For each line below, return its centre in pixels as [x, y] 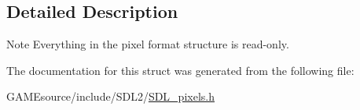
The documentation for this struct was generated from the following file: [180, 70]
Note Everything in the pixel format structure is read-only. [148, 44]
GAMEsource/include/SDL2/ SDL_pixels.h [110, 96]
